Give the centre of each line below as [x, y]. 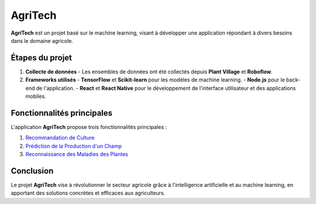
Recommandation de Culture [60, 138]
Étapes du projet [42, 58]
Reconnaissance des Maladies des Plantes [77, 154]
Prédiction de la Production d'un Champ [74, 146]
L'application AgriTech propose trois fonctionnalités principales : [89, 127]
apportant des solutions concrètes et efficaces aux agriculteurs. [88, 193]
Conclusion [32, 171]
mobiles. [36, 96]
